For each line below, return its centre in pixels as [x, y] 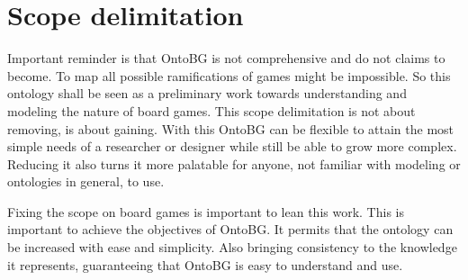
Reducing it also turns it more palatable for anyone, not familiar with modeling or [234, 163]
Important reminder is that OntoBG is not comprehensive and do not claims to [226, 58]
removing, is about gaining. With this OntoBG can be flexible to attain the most [231, 128]
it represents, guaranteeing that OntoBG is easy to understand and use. [205, 264]
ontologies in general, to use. [86, 181]
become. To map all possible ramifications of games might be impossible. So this [229, 75]
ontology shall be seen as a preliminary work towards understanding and [207, 93]
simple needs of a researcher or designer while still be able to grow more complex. [232, 146]
